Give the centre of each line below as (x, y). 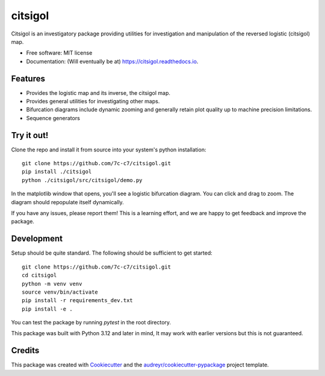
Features (28, 78)
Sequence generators (53, 118)
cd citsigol (39, 275)
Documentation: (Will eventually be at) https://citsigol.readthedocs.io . (112, 61)
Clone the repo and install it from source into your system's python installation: (109, 150)
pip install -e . (47, 309)
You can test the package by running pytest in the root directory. (91, 323)
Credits (25, 350)
